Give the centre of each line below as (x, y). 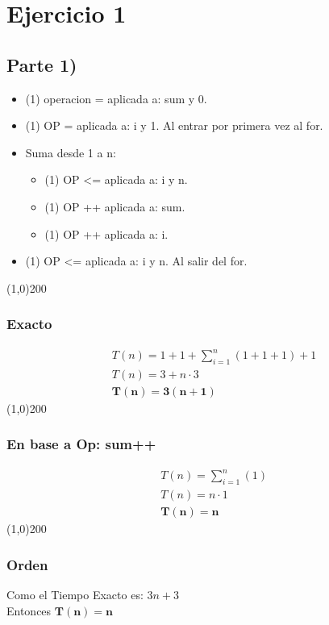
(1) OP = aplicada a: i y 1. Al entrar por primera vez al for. (174, 125)
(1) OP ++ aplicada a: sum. (115, 206)
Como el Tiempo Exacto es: (75, 594)
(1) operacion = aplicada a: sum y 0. (116, 98)
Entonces (29, 610)
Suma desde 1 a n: (71, 152)
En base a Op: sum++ (81, 444)
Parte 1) (42, 64)
